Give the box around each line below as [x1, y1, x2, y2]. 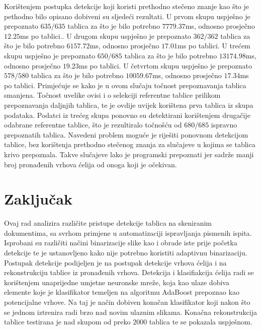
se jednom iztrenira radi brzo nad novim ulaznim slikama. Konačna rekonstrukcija [4, 306, 257, 317]
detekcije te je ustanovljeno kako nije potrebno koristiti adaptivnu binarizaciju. [4, 247, 247, 257]
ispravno [211, 119, 237, 130]
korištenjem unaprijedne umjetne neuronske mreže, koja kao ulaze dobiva [4, 277, 229, 287]
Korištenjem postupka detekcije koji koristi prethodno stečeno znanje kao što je [4, 1, 249, 11]
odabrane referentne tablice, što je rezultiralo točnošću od [4, 119, 182, 130]
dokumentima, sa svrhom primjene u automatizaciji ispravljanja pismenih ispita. [4, 227, 252, 238]
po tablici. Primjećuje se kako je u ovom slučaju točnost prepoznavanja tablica [4, 80, 246, 90]
